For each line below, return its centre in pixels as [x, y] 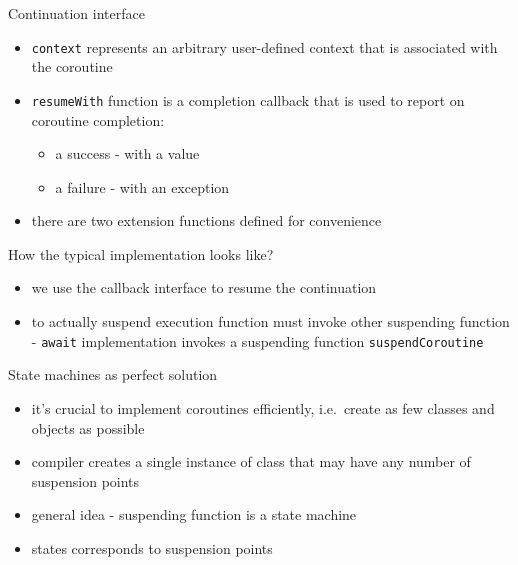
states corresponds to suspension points [152, 547]
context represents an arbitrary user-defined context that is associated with [264, 46]
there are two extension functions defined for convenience [206, 220]
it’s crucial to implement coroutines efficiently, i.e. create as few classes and [263, 407]
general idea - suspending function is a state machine [194, 514]
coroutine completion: [98, 119]
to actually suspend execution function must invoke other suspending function [270, 321]
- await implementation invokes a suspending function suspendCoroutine [257, 340]
